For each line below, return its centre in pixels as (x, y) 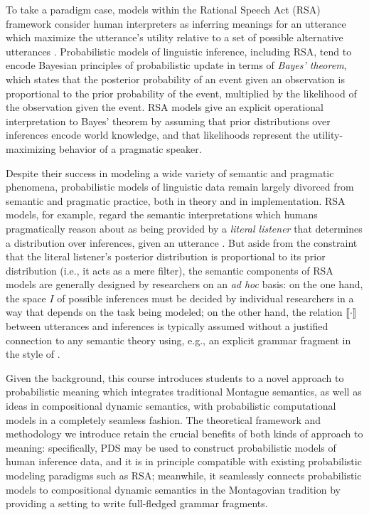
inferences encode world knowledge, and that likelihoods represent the (158, 135)
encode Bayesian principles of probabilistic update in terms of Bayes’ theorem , (176, 65)
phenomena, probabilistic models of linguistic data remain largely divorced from (180, 187)
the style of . (33, 354)
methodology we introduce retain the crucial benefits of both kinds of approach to (184, 434)
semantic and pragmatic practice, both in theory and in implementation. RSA (176, 200)
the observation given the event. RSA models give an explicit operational (165, 107)
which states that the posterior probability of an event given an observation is (175, 79)
